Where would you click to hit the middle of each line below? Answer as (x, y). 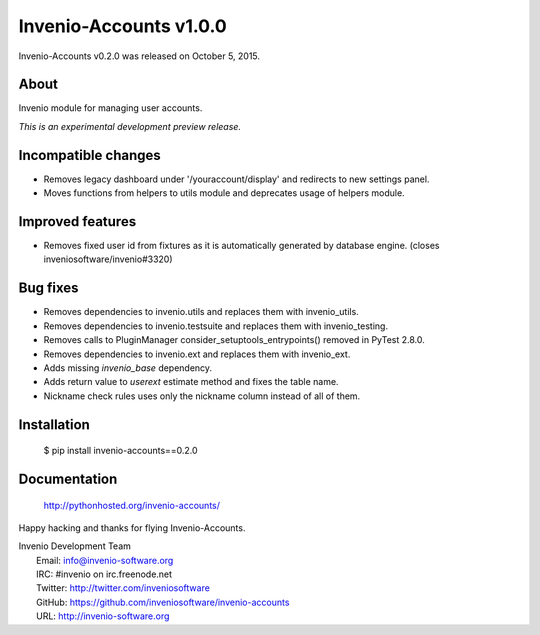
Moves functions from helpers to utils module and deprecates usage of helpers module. (224, 193)
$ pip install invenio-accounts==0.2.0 (121, 451)
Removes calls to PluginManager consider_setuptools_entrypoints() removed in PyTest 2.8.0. (234, 340)
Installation (54, 424)
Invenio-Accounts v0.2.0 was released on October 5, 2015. (139, 56)
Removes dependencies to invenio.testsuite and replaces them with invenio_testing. (216, 326)
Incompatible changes (90, 155)
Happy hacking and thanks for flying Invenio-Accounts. (132, 527)
